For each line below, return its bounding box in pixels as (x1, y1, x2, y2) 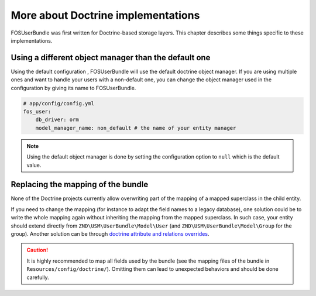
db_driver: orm (35, 116, 79, 123)
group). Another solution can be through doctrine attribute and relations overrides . (11, 230, 209, 238)
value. (26, 161, 42, 168)
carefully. (26, 274, 49, 281)
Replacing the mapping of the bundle (11, 180, 149, 190)
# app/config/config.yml (23, 100, 95, 106)
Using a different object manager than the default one (11, 53, 211, 63)
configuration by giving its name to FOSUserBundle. (11, 84, 136, 91)
